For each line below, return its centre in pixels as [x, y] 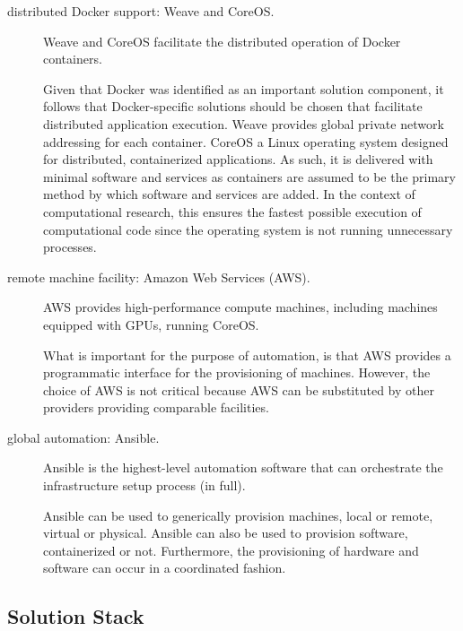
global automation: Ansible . [83, 437]
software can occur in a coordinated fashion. [165, 568]
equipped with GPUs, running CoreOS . [151, 324]
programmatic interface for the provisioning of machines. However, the [237, 372]
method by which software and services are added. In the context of [229, 194]
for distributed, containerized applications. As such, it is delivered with [238, 159]
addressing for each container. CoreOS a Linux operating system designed [246, 141]
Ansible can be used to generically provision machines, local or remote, [238, 515]
